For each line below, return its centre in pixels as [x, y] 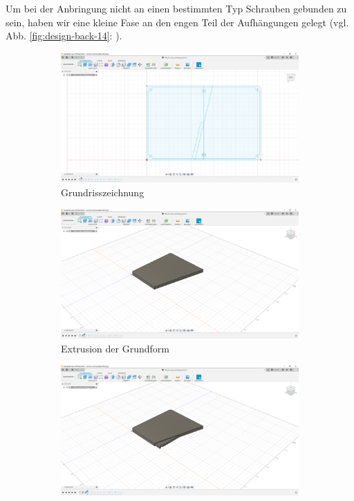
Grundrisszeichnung [103, 192]
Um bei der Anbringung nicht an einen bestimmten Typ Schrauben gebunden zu [176, 8]
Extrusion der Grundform [115, 348]
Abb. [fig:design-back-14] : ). [64, 36]
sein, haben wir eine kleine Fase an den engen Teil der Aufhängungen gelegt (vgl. [177, 22]
